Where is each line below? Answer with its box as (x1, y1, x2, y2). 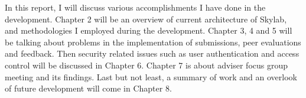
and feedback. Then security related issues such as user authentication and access (5, 47, 300, 60)
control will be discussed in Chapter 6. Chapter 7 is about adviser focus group (5, 58, 288, 71)
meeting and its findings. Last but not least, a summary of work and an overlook (5, 70, 297, 83)
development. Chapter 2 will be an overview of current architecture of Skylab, (5, 12, 287, 25)
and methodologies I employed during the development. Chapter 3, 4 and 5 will (5, 24, 292, 37)
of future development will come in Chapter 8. (5, 82, 172, 94)
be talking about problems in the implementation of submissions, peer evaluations (5, 35, 301, 48)
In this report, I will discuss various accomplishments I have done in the (5, 1, 266, 13)
